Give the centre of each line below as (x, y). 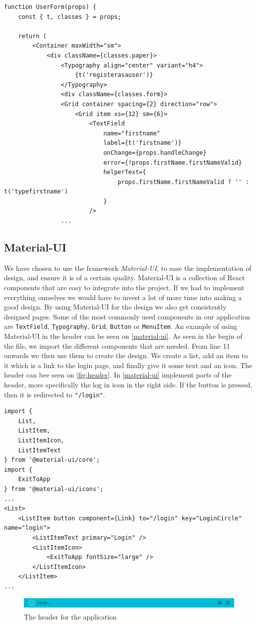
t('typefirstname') (36, 192)
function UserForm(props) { (50, 7)
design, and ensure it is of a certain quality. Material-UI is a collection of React (125, 278)
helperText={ (125, 172)
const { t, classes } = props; (70, 17)
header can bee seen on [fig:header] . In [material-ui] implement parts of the (118, 375)
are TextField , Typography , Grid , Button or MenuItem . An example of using (121, 326)
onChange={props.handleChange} (155, 153)
